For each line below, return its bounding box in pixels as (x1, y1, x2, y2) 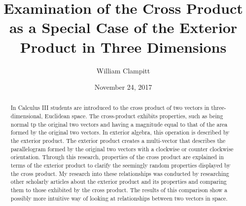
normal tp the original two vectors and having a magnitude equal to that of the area (10, 120, 228, 128)
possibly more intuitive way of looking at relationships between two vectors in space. (10, 194, 228, 202)
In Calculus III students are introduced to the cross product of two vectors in (10, 103, 210, 112)
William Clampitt (96, 65, 150, 75)
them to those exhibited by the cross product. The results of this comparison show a (10, 186, 228, 194)
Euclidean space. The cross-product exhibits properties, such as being (44, 112, 223, 120)
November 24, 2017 (94, 82, 152, 92)
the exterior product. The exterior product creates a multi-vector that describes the (10, 137, 225, 145)
